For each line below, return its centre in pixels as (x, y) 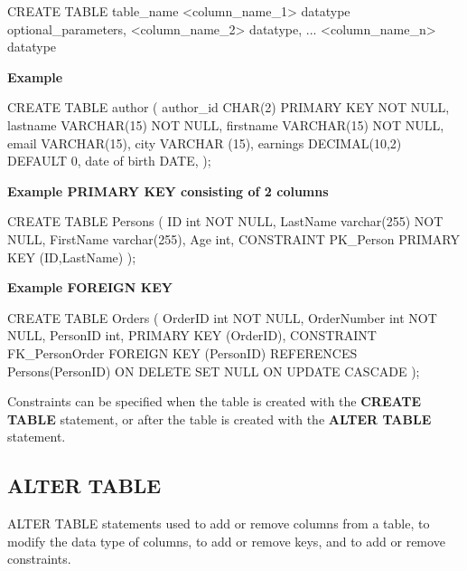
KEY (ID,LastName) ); (72, 257)
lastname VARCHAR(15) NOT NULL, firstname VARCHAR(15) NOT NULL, (226, 124)
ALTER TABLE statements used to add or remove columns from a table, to (219, 523)
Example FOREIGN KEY (90, 287)
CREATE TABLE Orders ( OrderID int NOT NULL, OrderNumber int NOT (222, 317)
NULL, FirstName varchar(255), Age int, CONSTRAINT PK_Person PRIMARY (234, 238)
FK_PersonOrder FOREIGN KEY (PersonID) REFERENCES (182, 352)
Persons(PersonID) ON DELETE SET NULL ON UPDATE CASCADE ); (214, 371)
